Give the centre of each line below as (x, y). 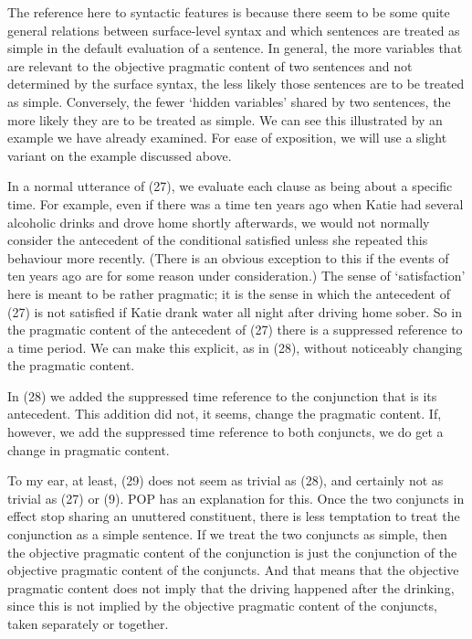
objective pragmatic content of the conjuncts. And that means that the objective (233, 570)
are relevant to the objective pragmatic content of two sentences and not (210, 65)
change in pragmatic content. (89, 449)
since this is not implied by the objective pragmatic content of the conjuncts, (222, 606)
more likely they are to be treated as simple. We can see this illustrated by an (225, 119)
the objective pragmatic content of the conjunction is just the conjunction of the (232, 552)
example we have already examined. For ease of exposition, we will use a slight (227, 138)
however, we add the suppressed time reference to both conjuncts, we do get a (226, 432)
